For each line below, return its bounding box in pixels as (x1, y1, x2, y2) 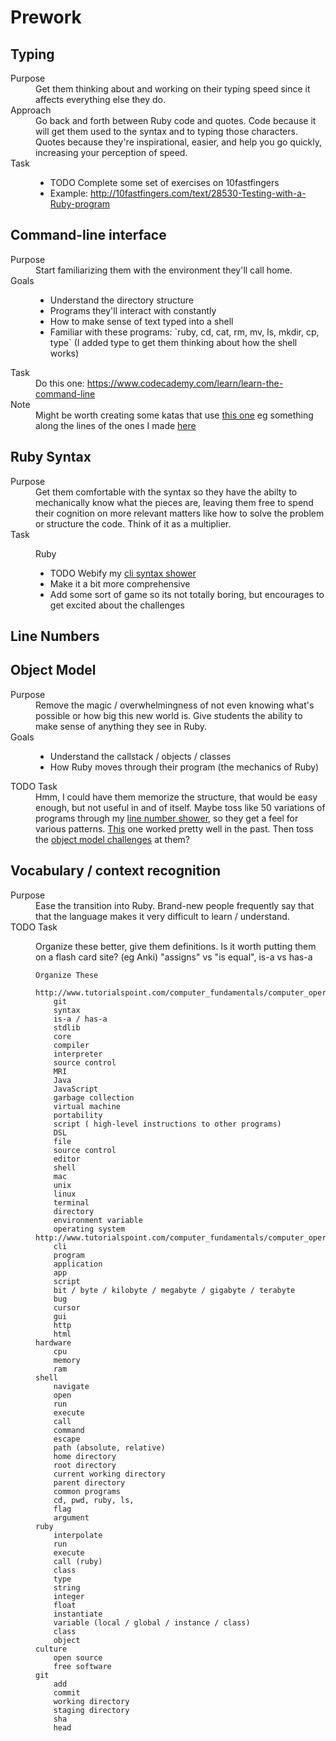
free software (53, 1661, 112, 1671)
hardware (35, 1337, 72, 1348)
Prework (10, 6, 82, 29)
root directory (53, 1460, 117, 1470)
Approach (10, 104, 52, 116)
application (53, 1259, 103, 1269)
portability (53, 1110, 103, 1120)
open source (53, 1652, 103, 1663)
